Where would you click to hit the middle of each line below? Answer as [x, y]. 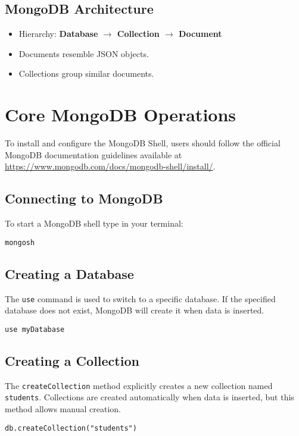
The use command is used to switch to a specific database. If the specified [140, 298]
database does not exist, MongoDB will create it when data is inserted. [135, 310]
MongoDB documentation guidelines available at [94, 154]
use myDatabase [35, 329]
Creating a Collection [72, 360]
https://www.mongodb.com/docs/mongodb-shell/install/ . [110, 166]
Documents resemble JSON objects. [84, 53]
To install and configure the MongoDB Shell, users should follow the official [143, 143]
